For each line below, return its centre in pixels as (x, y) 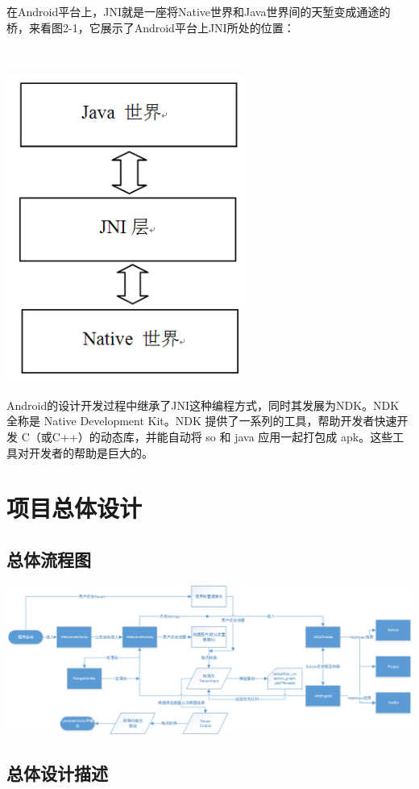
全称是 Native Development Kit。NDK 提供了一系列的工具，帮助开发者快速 (202, 421)
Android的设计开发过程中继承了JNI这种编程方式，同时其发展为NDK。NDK (203, 405)
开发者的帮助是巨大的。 (91, 452)
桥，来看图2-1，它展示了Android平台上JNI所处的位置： (151, 27)
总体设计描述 (57, 772)
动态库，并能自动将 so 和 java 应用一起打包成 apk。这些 (247, 436)
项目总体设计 (75, 508)
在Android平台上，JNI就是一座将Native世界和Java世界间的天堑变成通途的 (199, 11)
